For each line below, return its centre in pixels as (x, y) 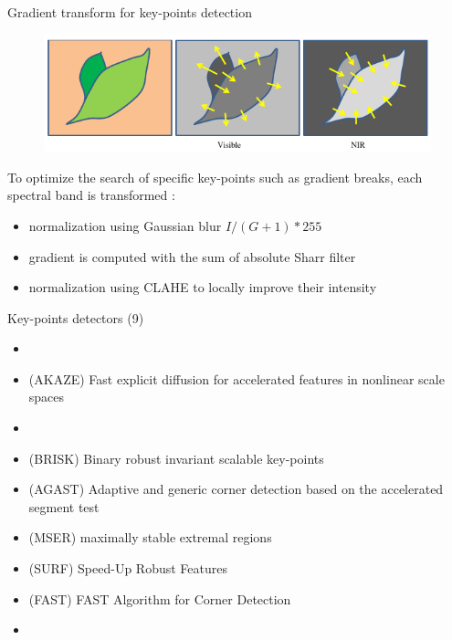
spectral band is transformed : (91, 195)
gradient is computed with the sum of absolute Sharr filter (192, 256)
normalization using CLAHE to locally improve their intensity (203, 287)
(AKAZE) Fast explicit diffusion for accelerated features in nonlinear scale (237, 378)
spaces (47, 397)
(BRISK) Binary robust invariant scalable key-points (176, 458)
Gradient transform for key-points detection (130, 12)
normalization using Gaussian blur (125, 225)
